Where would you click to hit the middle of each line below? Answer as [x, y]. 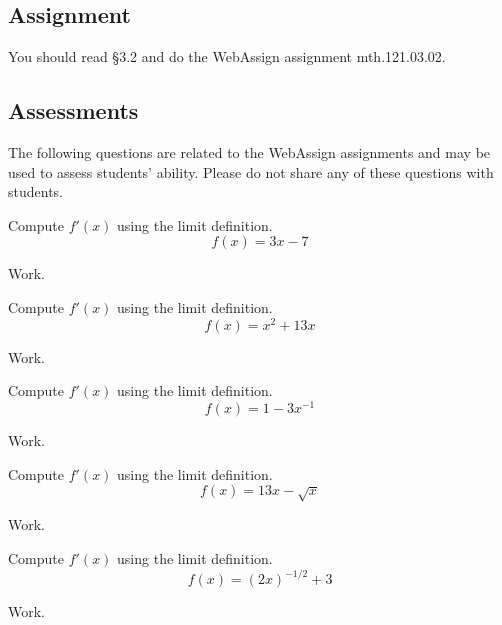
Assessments [73, 110]
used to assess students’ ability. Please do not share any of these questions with [251, 171]
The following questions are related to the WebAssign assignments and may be [249, 152]
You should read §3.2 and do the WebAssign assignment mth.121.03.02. [227, 56]
